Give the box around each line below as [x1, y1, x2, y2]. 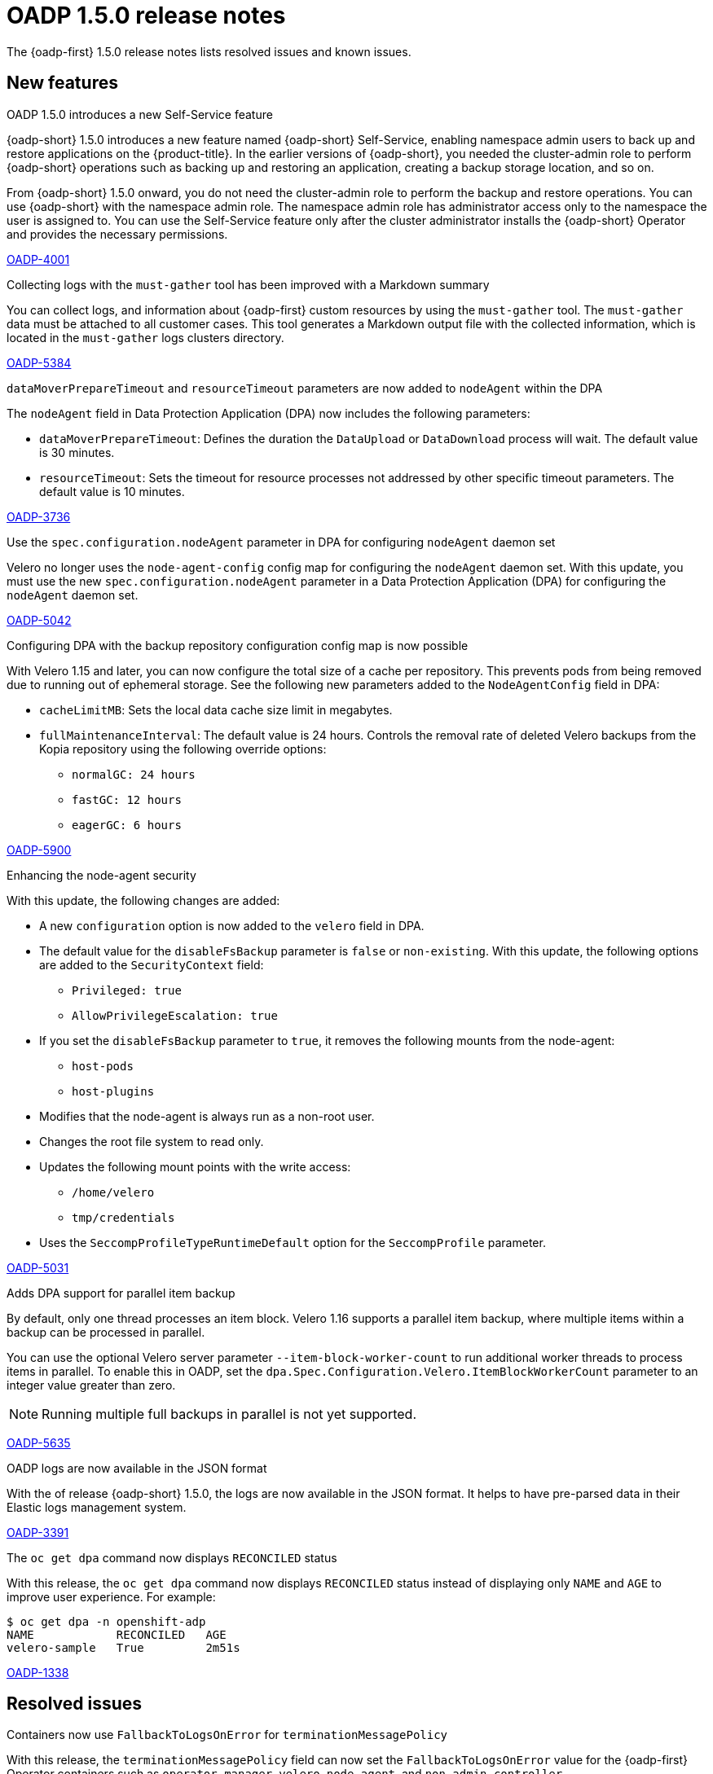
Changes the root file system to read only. [39, 1134, 264, 1148]
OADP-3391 [7, 1525, 69, 1539]
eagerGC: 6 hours [72, 818, 182, 832]
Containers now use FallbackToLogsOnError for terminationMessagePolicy [7, 1728, 448, 1742]
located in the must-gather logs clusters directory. [7, 330, 284, 345]
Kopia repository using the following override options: [39, 741, 327, 756]
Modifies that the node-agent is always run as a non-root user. [39, 1109, 375, 1123]
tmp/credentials [72, 1210, 175, 1224]
